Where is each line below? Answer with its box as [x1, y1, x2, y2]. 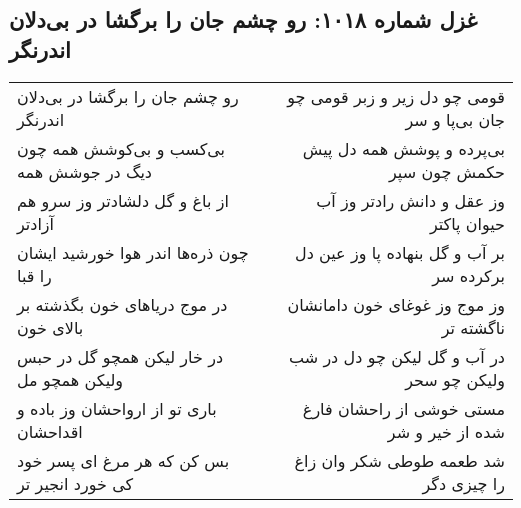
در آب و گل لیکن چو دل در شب [288, 344, 505, 368]
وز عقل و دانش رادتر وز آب [316, 188, 505, 212]
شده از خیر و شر [387, 419, 505, 443]
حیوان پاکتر [429, 211, 505, 235]
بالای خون [17, 315, 84, 339]
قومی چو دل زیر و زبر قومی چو [287, 84, 505, 108]
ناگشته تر [441, 315, 505, 339]
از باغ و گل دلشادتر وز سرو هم [17, 188, 229, 212]
